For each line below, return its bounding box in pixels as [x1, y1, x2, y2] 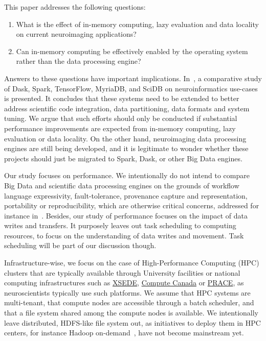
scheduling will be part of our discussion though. [4, 240, 157, 251]
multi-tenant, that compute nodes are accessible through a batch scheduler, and [4, 297, 254, 308]
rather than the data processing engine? [16, 56, 141, 66]
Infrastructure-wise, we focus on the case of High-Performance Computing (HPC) [4, 257, 259, 268]
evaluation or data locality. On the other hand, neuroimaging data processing [4, 133, 247, 143]
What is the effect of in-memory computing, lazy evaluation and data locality [16, 18, 259, 29]
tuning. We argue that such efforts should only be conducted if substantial [4, 113, 237, 124]
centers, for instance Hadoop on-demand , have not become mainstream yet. [4, 327, 244, 338]
